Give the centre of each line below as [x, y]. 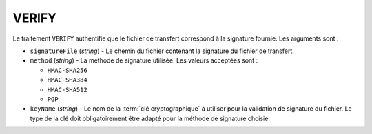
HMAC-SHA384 [67, 80]
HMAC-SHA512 [67, 90]
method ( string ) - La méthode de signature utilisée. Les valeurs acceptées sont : [144, 60]
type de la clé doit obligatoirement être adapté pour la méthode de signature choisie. [150, 118]
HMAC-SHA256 [67, 70]
